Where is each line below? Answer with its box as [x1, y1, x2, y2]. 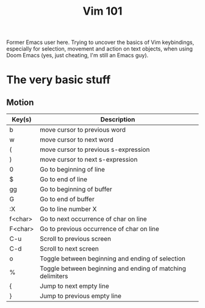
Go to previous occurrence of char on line [39, 224, 160, 233]
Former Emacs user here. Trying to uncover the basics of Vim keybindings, [6, 38, 195, 46]
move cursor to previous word [39, 126, 126, 134]
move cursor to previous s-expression [39, 145, 150, 154]
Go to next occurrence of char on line [39, 215, 148, 223]
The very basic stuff [6, 73, 111, 87]
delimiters [39, 272, 68, 281]
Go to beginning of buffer [39, 185, 112, 193]
